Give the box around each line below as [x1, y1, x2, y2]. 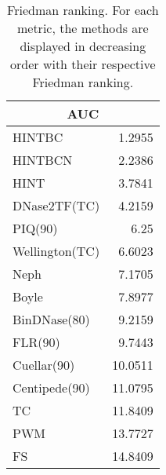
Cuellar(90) [13, 356, 75, 374]
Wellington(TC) [13, 242, 100, 260]
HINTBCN [13, 151, 73, 169]
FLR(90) [13, 333, 60, 351]
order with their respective [10, 55, 156, 73]
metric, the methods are [16, 19, 149, 37]
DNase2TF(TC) [13, 196, 100, 214]
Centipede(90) [13, 378, 90, 396]
